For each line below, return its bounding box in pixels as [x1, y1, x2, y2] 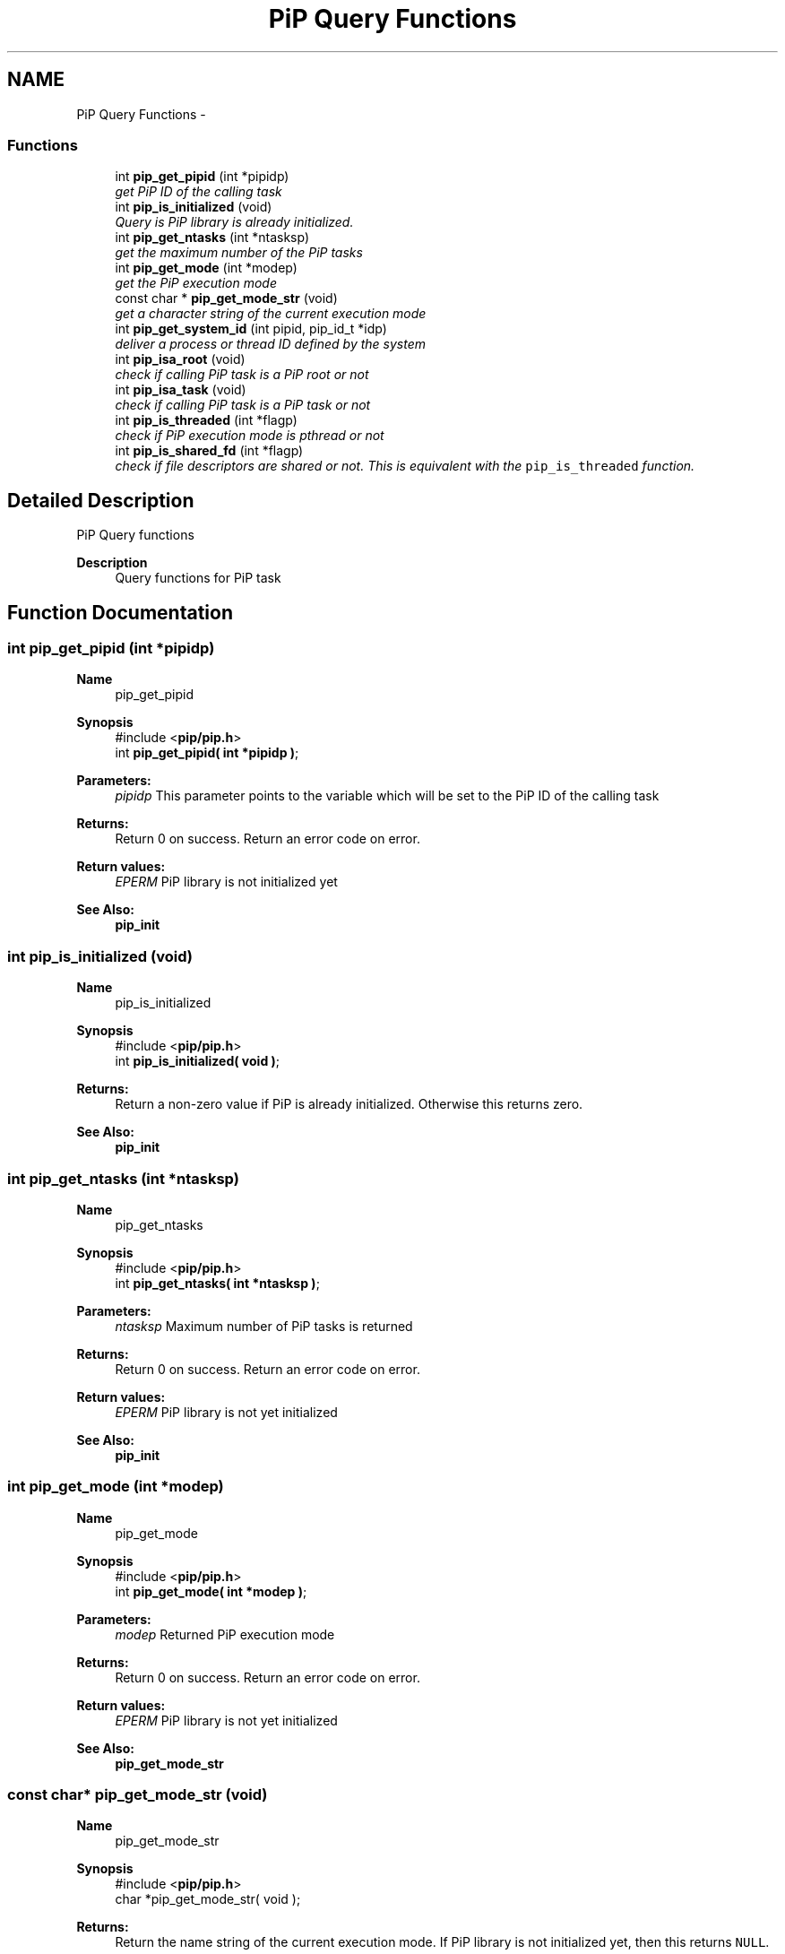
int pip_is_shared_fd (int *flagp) [115, 443, 304, 459]
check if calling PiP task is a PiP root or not [115, 367, 369, 383]
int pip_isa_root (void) [115, 351, 246, 367]
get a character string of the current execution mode [115, 306, 427, 322]
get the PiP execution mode [115, 275, 277, 291]
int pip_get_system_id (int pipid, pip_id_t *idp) [115, 321, 387, 337]
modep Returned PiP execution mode [115, 1626, 335, 1642]
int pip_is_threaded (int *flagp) [115, 412, 298, 428]
